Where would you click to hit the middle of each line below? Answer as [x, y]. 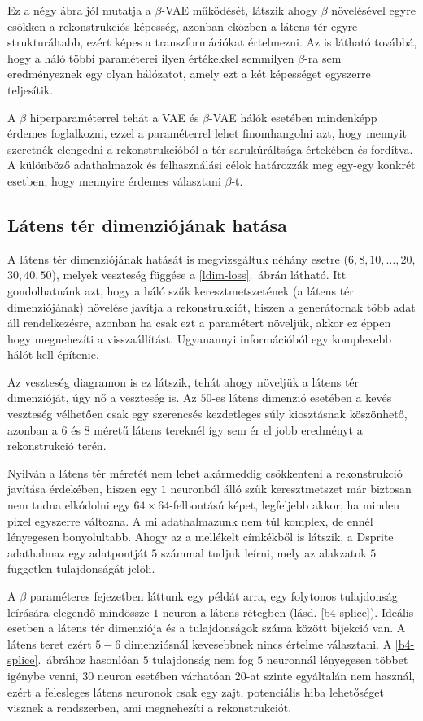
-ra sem [323, 57]
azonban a [33, 429]
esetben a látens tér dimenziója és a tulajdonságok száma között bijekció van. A [207, 628]
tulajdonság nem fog [203, 660]
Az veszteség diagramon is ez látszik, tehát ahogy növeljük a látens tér [183, 381]
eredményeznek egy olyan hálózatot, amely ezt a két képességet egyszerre [189, 74]
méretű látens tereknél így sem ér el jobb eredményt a [228, 429]
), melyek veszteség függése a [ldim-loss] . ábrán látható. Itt [199, 275]
